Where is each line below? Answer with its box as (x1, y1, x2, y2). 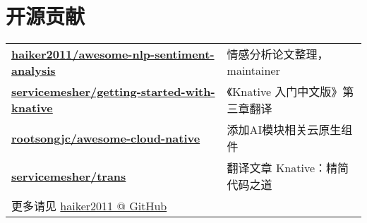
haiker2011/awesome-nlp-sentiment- (11, 45, 215, 62)
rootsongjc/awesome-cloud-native (11, 129, 200, 146)
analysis (11, 61, 56, 78)
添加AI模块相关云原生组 (227, 121, 353, 138)
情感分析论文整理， (227, 46, 329, 63)
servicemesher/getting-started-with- (11, 83, 215, 100)
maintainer (227, 62, 280, 79)
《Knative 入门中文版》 (227, 83, 343, 100)
